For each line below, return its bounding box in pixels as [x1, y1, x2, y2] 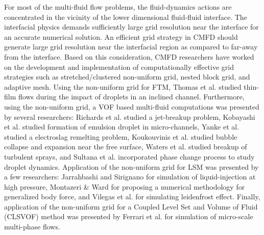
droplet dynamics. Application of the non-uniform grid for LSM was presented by [4, 161, 259, 172]
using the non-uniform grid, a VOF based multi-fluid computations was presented [4, 101, 259, 112]
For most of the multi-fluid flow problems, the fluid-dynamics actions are [4, 2, 232, 12]
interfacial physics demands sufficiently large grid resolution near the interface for [4, 21, 259, 32]
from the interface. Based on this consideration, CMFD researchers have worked [4, 51, 254, 62]
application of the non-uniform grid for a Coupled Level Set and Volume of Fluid [4, 201, 258, 212]
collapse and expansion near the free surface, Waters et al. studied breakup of [4, 141, 247, 152]
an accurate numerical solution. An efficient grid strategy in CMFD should [4, 31, 238, 42]
